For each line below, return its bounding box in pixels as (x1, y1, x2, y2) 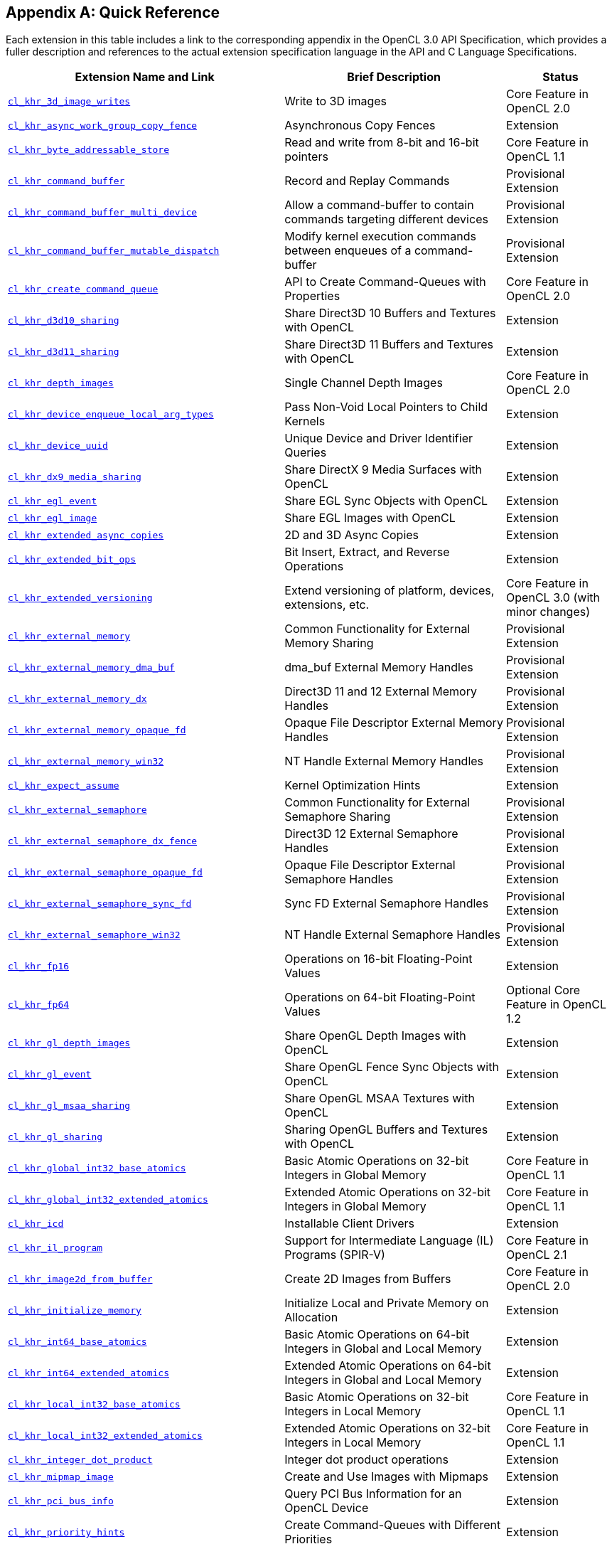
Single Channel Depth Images (284, 376, 443, 390)
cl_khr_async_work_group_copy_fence (8, 119, 198, 131)
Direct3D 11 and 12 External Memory (284, 684, 477, 699)
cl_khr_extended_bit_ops (8, 553, 136, 565)
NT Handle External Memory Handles (284, 754, 484, 769)
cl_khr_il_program (8, 1242, 103, 1253)
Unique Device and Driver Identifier (284, 431, 473, 446)
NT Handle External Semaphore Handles (284, 927, 500, 942)
